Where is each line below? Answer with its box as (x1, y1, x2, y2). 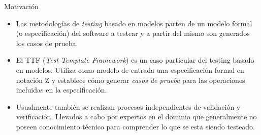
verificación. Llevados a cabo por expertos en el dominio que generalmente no (16, 111, 257, 122)
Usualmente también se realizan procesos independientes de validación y (16, 101, 241, 112)
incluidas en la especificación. (16, 84, 107, 95)
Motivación (4, 1, 39, 11)
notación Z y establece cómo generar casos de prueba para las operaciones (16, 74, 245, 85)
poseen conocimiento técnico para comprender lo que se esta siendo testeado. (16, 121, 255, 131)
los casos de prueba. (16, 37, 78, 48)
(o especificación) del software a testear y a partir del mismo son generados (16, 28, 250, 38)
